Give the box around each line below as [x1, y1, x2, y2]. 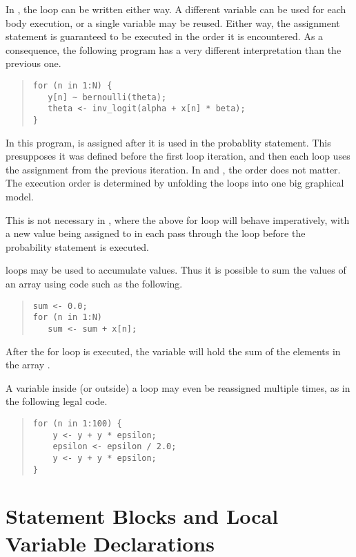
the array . [6, 357, 50, 372]
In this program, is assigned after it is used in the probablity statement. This [6, 135, 331, 149]
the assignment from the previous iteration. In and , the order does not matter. [6, 162, 341, 176]
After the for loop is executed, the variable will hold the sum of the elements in [6, 343, 341, 358]
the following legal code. [6, 394, 108, 408]
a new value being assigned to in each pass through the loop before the [6, 226, 306, 240]
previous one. [6, 56, 61, 70]
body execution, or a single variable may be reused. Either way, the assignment [6, 15, 340, 30]
